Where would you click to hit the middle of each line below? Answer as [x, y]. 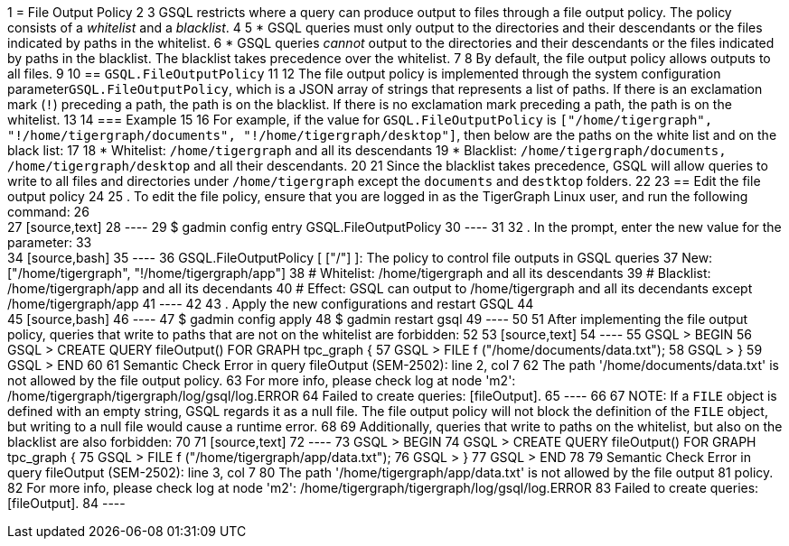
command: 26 [48, 212]
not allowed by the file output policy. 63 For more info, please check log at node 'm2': [262, 380]
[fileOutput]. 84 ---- [66, 503]
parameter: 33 [50, 242]
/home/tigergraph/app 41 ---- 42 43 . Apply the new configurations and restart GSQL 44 [271, 304]
